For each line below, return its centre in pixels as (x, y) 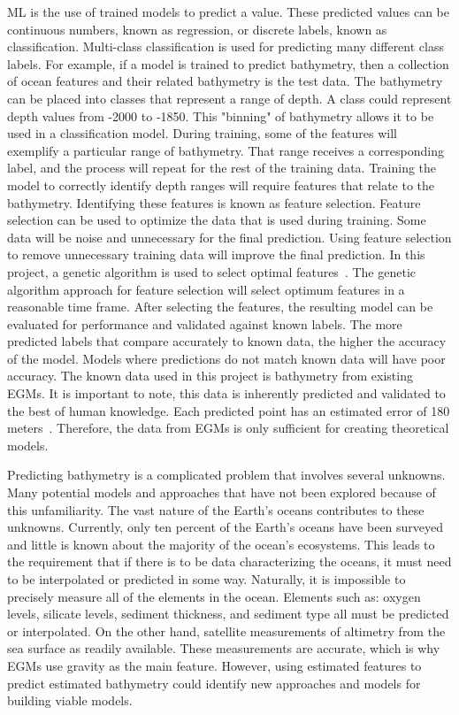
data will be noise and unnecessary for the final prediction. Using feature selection (229, 237)
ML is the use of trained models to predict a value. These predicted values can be (228, 12)
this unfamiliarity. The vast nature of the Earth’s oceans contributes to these (216, 509)
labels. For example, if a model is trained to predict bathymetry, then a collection (228, 63)
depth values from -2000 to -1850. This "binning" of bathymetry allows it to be (221, 115)
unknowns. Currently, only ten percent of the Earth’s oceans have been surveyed (226, 527)
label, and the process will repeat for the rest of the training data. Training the (222, 168)
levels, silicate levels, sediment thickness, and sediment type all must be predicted (228, 614)
